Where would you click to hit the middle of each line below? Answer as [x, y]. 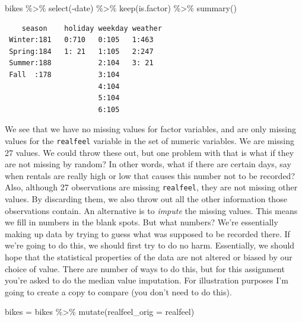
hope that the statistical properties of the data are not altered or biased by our [149, 257]
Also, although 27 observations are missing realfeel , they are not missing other [151, 187]
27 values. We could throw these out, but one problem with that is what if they [150, 152]
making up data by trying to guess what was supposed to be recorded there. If [147, 233]
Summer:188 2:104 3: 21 [81, 63]
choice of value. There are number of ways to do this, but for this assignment [145, 268]
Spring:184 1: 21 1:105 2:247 [81, 51]
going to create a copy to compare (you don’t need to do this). [118, 291]
